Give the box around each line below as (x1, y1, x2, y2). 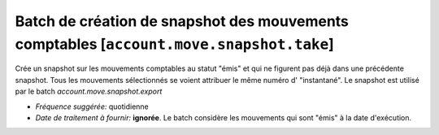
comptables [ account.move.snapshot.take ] (15, 35, 335, 53)
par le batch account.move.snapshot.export (15, 86, 163, 97)
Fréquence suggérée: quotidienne (35, 102, 150, 111)
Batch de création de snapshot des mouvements (15, 12, 350, 30)
